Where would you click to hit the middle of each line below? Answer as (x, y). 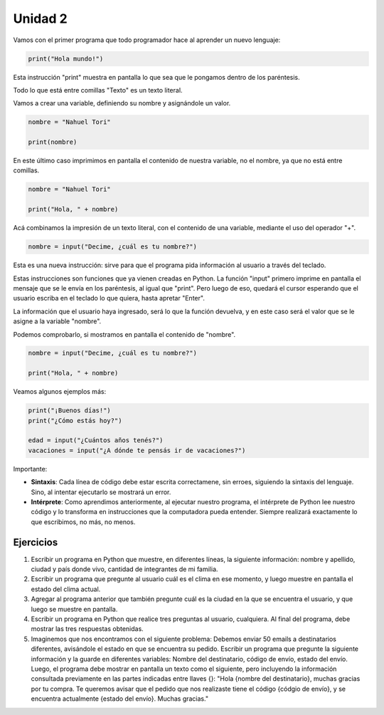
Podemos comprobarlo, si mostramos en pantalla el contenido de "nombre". (124, 334)
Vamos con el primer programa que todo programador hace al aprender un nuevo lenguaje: (147, 40)
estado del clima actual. (66, 589)
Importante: (30, 469)
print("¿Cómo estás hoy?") (75, 421)
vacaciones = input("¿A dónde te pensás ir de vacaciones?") (137, 450)
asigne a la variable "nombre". (57, 321)
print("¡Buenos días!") (70, 411)
